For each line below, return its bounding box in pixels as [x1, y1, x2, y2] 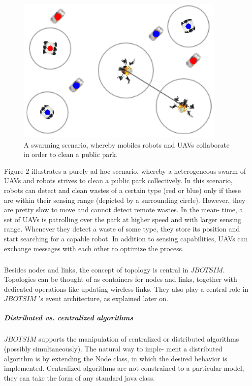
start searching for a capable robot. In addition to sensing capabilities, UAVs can [4, 233, 248, 243]
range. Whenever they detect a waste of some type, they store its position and [4, 224, 240, 234]
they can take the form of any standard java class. [4, 372, 155, 383]
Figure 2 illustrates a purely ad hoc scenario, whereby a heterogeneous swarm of [4, 165, 246, 176]
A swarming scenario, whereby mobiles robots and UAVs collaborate [24, 139, 230, 150]
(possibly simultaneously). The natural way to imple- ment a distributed [4, 344, 222, 354]
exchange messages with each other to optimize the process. [4, 243, 184, 253]
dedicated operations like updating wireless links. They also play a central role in [4, 283, 249, 294]
